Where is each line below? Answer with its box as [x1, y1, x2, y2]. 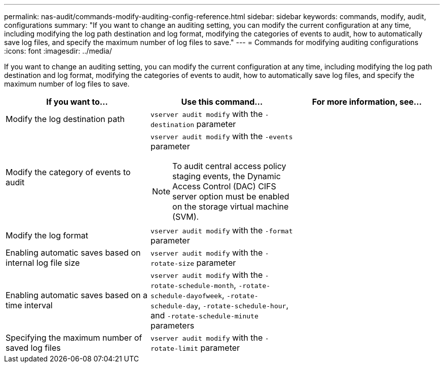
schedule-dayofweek [150, 292, 222, 300]
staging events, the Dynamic [172, 171, 281, 181]
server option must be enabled [172, 191, 289, 201]
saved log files [6, 343, 61, 353]
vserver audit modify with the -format [150, 225, 293, 235]
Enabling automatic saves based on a [6, 290, 147, 300]
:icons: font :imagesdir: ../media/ [4, 47, 112, 55]
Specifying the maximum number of [6, 333, 142, 343]
